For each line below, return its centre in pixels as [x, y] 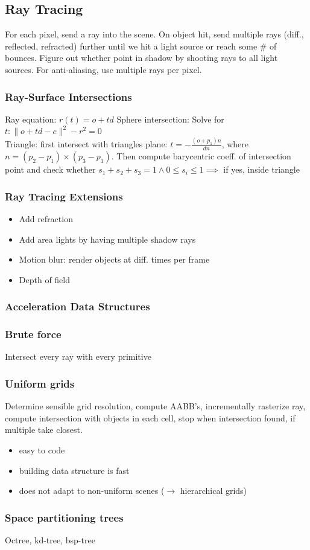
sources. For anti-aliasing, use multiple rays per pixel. [103, 69]
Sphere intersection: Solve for [170, 119]
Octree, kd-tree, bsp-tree [50, 539]
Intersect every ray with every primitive [78, 357]
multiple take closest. [44, 430]
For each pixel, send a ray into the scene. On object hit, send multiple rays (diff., [154, 34]
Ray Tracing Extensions [64, 196]
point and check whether [50, 169]
